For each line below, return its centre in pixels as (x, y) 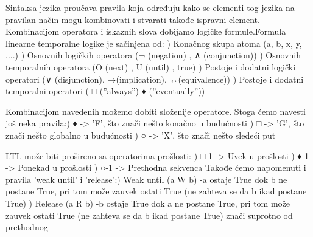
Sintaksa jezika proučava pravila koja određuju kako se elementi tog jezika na (150, 7)
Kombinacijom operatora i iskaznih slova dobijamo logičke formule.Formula (146, 31)
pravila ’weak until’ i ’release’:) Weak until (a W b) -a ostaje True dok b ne (146, 179)
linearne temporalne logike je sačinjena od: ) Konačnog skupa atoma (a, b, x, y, (154, 43)
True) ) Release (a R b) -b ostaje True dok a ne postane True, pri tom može (148, 203)
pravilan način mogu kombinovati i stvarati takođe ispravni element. (133, 19)
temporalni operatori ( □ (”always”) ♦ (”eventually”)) (105, 91)
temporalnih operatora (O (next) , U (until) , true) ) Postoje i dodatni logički (151, 67)
